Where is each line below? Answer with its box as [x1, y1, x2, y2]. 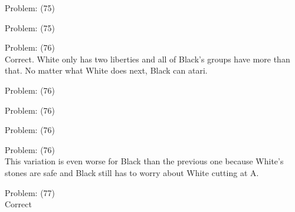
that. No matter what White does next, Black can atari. [5, 64, 208, 77]
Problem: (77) [5, 186, 55, 198]
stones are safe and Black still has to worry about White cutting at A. [5, 166, 259, 178]
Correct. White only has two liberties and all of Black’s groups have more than [5, 52, 290, 65]
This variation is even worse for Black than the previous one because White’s [5, 155, 284, 167]
